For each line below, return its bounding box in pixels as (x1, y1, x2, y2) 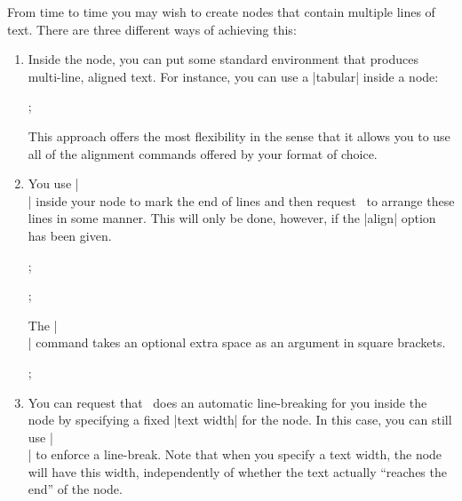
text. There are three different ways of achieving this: (7, 20, 297, 38)
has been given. (28, 226, 112, 244)
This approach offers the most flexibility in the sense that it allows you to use (28, 126, 450, 145)
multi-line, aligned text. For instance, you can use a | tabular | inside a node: (28, 67, 439, 85)
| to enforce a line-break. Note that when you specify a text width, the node (28, 445, 442, 464)
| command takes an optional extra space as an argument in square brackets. (28, 333, 446, 352)
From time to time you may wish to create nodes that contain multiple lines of (7, 3, 435, 20)
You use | (28, 174, 79, 193)
